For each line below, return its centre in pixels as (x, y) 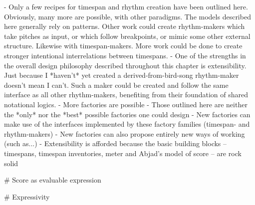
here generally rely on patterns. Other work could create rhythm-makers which (125, 26)
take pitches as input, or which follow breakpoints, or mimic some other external (127, 36)
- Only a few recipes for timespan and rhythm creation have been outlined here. (126, 6)
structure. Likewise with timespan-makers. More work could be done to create (123, 46)
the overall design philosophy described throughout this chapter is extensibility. (125, 65)
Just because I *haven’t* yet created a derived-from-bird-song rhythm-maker (122, 75)
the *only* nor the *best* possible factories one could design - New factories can (127, 114)
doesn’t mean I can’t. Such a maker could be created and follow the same (116, 85)
